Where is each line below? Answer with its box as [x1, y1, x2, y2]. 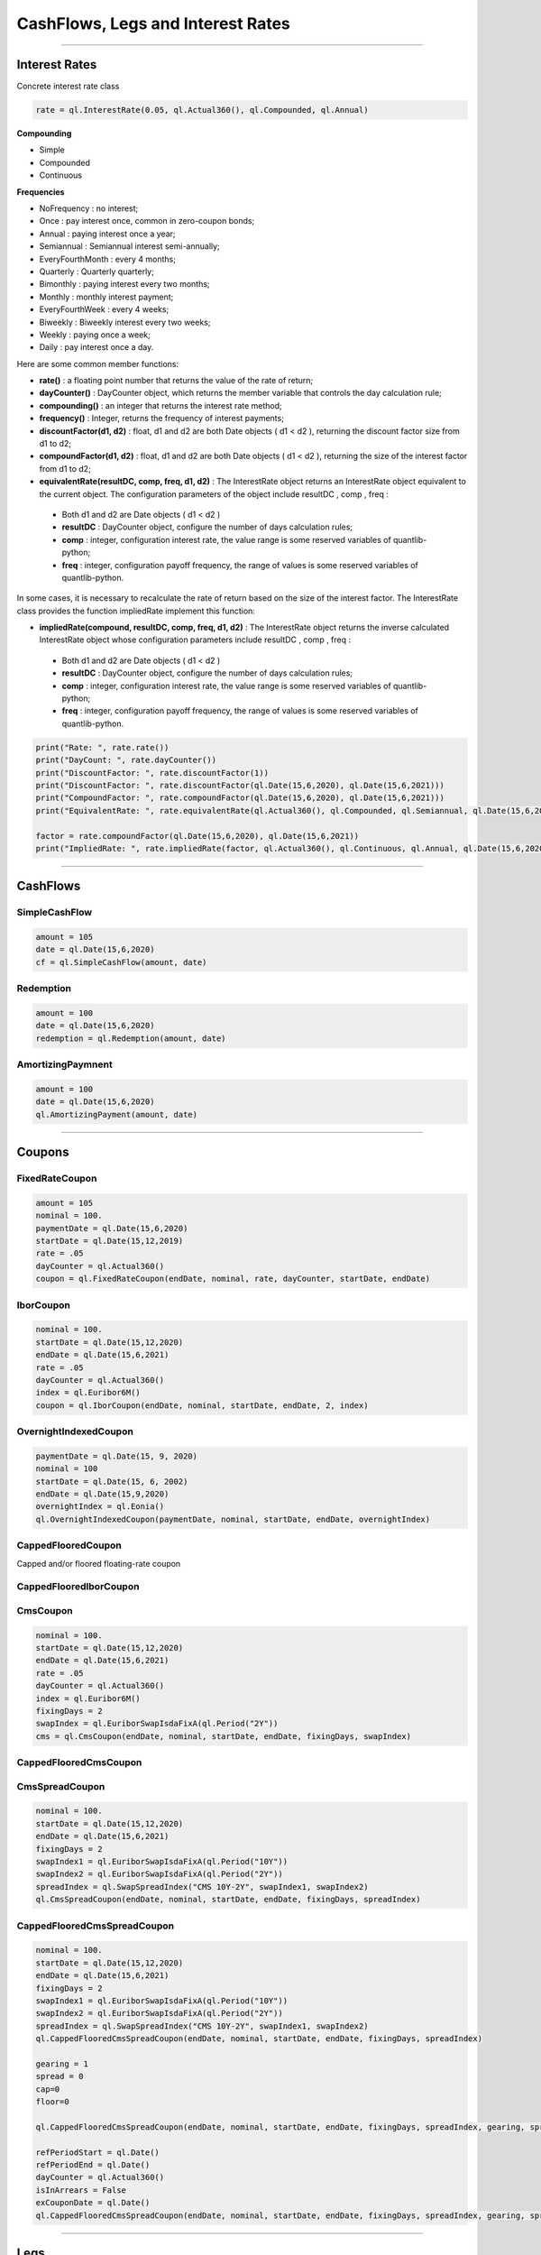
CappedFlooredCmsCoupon [16, 1756, 142, 1769]
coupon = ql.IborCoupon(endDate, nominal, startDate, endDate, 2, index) [35, 1400, 369, 1411]
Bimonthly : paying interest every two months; [39, 279, 211, 290]
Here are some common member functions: [16, 358, 179, 369]
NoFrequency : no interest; [39, 203, 139, 214]
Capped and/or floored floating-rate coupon [16, 1558, 181, 1569]
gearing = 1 [35, 2058, 89, 2069]
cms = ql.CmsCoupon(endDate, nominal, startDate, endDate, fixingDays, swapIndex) [35, 1731, 412, 1741]
